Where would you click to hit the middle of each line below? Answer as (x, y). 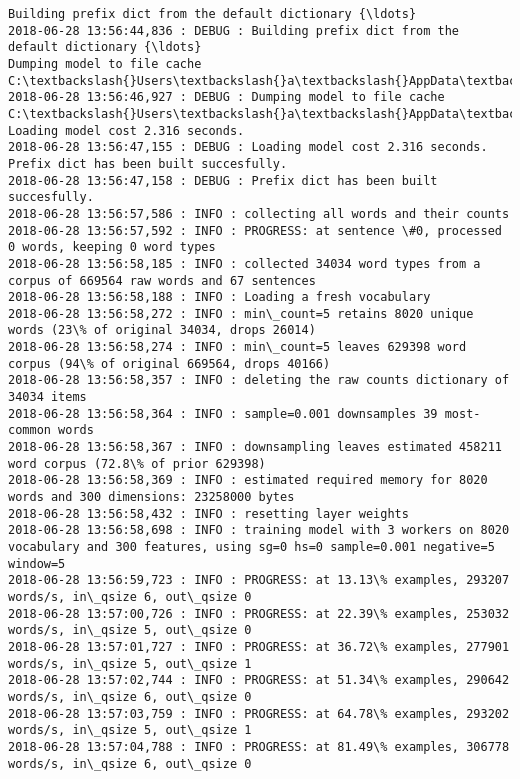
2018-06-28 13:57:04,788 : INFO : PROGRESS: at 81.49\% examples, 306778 (259, 746)
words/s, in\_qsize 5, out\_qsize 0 (130, 630)
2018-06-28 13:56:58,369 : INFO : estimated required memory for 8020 (248, 480)
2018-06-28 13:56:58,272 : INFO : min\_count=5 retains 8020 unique (241, 313)
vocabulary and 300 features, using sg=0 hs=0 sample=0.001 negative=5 (251, 547)
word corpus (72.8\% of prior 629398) (137, 463)
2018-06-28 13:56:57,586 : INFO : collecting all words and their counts (259, 213)
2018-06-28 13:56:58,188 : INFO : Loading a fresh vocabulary (219, 297)
